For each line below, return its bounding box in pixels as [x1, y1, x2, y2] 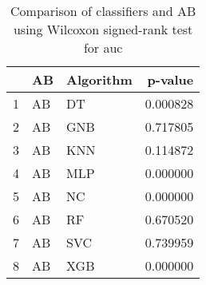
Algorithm [66, 70, 133, 89]
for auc [83, 38, 123, 57]
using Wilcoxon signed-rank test [13, 20, 193, 38]
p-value [147, 70, 194, 89]
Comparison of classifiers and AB [10, 2, 196, 20]
